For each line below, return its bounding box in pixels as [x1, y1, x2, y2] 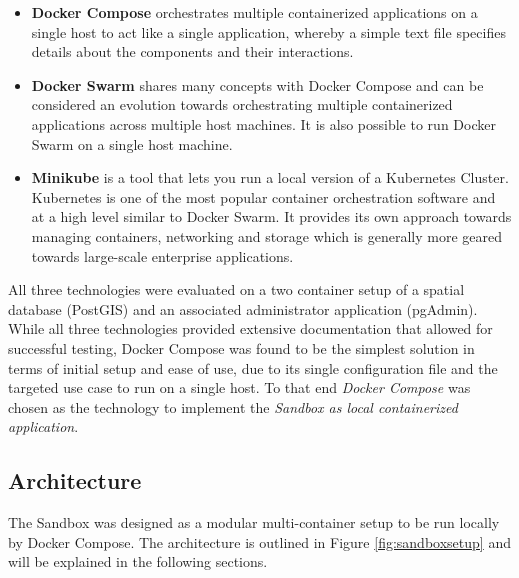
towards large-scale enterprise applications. [31, 245, 294, 266]
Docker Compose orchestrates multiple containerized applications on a [31, 2, 478, 22]
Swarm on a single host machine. [31, 133, 233, 154]
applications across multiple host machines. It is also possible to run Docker [31, 113, 496, 134]
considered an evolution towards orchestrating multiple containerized [31, 94, 453, 115]
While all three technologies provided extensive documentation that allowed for [8, 318, 493, 339]
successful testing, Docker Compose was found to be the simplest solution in [8, 337, 475, 358]
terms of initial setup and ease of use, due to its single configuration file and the [8, 357, 498, 378]
